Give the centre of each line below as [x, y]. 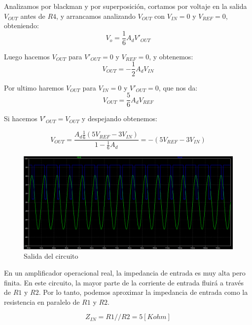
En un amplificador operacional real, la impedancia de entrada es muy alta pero [125, 273]
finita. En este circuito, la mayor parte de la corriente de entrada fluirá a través [124, 282]
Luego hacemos [27, 56]
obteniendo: [21, 25]
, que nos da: [178, 87]
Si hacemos [21, 118]
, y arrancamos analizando [96, 16]
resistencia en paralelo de [42, 302]
